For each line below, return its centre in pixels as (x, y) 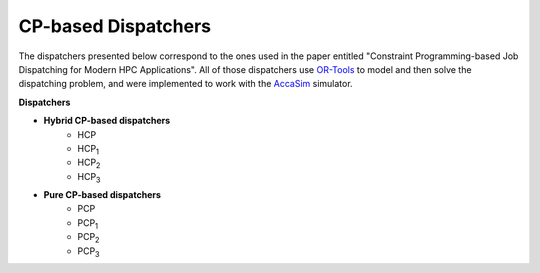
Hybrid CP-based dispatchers (107, 121)
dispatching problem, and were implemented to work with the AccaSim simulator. (186, 84)
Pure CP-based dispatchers (102, 195)
